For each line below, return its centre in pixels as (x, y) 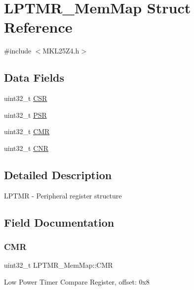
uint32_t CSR (26, 98)
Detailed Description (58, 174)
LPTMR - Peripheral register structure (63, 195)
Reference (38, 27)
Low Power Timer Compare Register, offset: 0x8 (77, 281)
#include (18, 51)
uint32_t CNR (26, 148)
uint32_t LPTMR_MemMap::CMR (58, 265)
